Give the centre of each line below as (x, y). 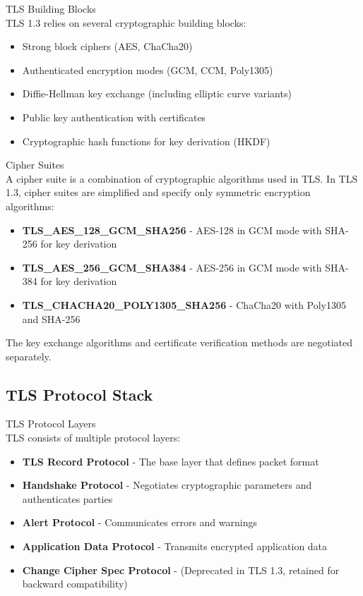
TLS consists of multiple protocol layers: (93, 438)
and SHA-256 (51, 318)
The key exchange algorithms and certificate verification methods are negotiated (179, 342)
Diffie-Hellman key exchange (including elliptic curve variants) (157, 93)
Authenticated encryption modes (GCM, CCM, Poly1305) (148, 69)
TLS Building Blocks (51, 8)
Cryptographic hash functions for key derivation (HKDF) (146, 141)
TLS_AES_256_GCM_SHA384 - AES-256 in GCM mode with (172, 267)
